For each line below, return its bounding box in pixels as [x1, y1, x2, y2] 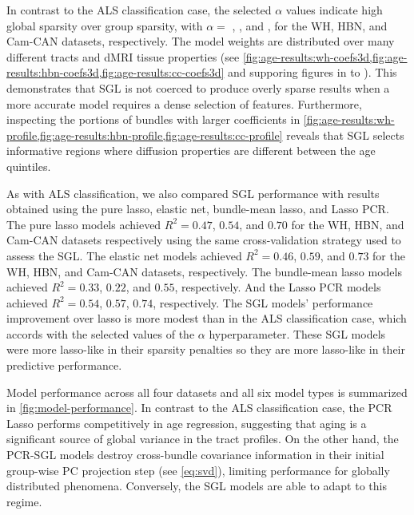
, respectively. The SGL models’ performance [153, 294, 373, 311]
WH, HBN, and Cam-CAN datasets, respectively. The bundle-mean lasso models [6, 263, 402, 279]
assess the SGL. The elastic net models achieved [6, 247, 242, 263]
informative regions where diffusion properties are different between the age [6, 142, 376, 159]
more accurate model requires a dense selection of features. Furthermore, [6, 95, 362, 112]
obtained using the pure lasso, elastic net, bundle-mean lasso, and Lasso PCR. [6, 200, 389, 217]
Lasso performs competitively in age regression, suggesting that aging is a [6, 414, 367, 431]
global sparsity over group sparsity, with [6, 17, 203, 34]
